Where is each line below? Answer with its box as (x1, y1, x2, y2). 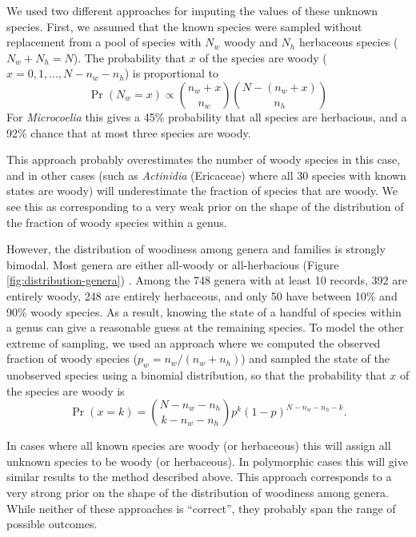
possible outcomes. (6, 515, 98, 532)
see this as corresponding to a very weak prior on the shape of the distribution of (6, 197, 404, 214)
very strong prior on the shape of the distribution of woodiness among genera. (6, 484, 389, 501)
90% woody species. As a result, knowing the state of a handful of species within (6, 303, 402, 320)
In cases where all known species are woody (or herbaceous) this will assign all (6, 437, 391, 454)
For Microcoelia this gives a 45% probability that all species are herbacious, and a (6, 108, 407, 125)
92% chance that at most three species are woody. (6, 124, 251, 141)
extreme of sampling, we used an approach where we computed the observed (6, 334, 381, 351)
